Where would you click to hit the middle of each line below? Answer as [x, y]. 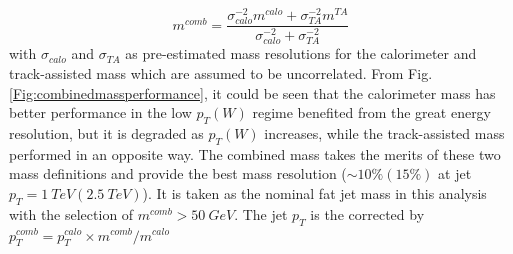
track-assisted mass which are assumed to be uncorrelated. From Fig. [221, 72]
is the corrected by [367, 213]
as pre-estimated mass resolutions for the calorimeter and [301, 53]
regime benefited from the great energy [372, 112]
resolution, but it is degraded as [106, 132]
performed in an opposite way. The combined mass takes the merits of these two [255, 153]
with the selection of [71, 213]
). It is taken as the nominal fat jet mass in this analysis [314, 192]
